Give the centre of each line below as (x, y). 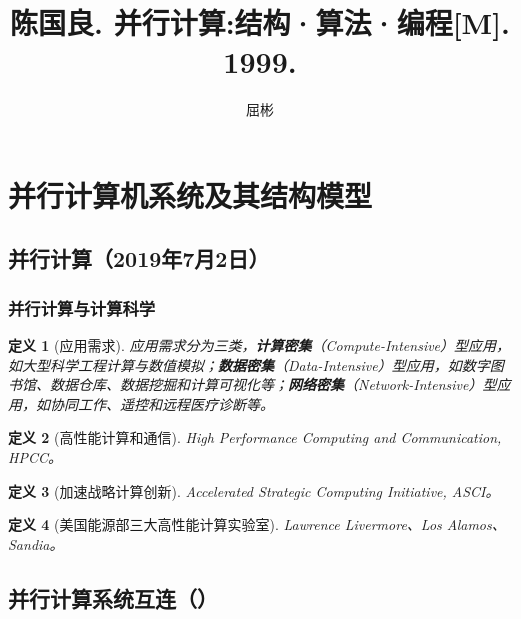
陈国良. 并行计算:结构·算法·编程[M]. (260, 22)
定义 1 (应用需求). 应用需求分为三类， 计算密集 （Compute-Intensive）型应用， (259, 345)
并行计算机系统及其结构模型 (190, 194)
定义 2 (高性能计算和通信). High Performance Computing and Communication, (255, 437)
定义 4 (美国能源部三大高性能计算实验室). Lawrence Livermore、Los (225, 524)
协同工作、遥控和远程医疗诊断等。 (161, 403)
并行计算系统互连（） (113, 597)
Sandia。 (36, 543)
